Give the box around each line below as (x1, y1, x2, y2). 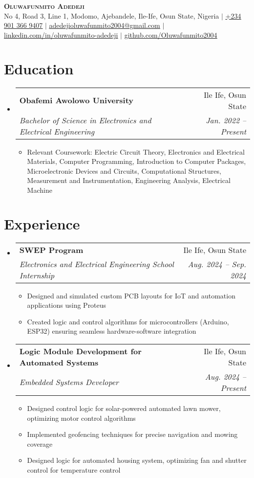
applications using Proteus (27, 300, 106, 310)
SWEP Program (19, 244, 84, 255)
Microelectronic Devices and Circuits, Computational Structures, (27, 165, 221, 176)
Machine (27, 184, 52, 195)
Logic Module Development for (19, 345, 142, 357)
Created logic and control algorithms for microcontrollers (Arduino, (27, 316, 229, 326)
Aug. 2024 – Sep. (188, 258, 246, 270)
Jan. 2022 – (206, 114, 246, 126)
